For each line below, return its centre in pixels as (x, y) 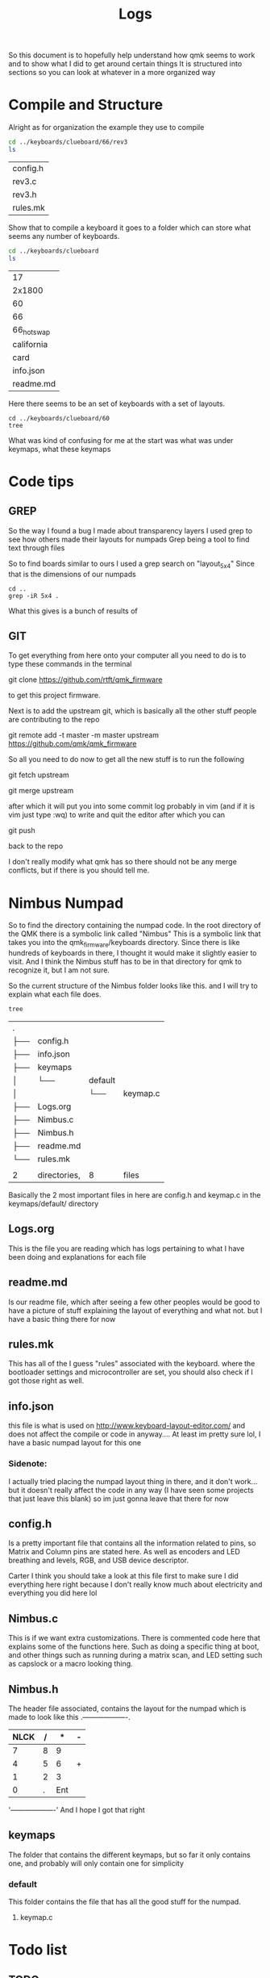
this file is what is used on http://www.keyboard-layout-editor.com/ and (127, 1426)
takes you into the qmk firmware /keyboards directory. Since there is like (124, 943)
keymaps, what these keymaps (60, 449)
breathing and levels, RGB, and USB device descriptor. (99, 1560)
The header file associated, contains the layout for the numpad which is (127, 1708)
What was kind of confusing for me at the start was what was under (121, 440)
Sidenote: (28, 1464)
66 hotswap (31, 330)
